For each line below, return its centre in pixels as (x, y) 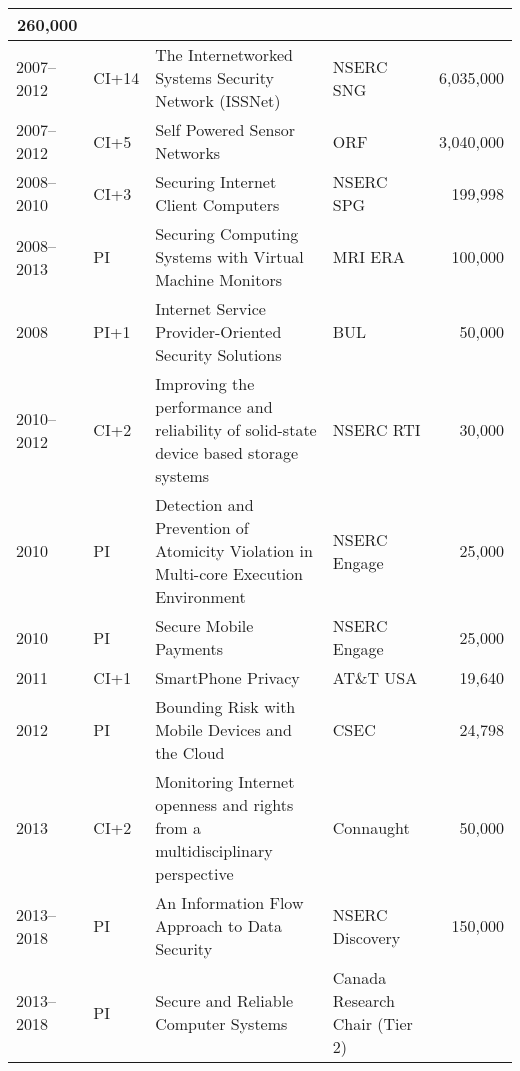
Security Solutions (218, 354)
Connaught (371, 827)
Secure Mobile (204, 625)
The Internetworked (224, 54)
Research (363, 1000)
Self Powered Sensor (225, 129)
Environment (200, 596)
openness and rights (224, 804)
